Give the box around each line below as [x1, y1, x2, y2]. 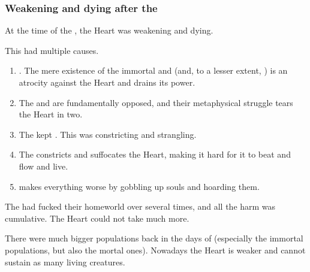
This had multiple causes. [5, 44, 99, 56]
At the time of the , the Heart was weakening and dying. [5, 24, 213, 37]
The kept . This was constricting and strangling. [19, 128, 197, 140]
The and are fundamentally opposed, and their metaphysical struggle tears [19, 96, 293, 108]
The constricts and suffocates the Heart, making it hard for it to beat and [19, 148, 291, 161]
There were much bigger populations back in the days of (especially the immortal [5, 232, 303, 244]
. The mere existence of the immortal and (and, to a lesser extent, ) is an [19, 64, 288, 77]
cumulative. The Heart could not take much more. [5, 211, 189, 224]
